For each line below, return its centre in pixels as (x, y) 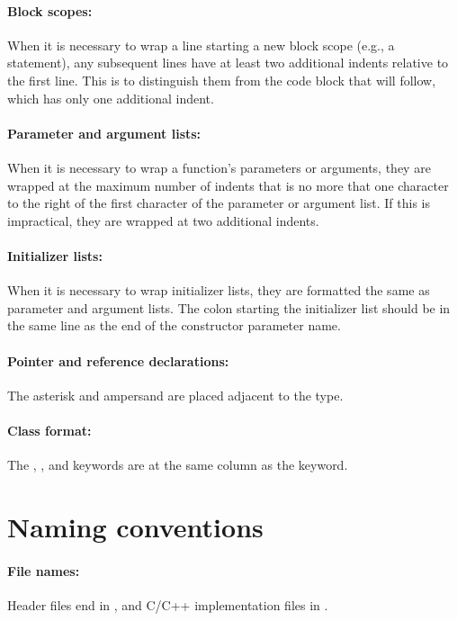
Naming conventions (135, 526)
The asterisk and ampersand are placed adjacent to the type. (175, 395)
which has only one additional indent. (111, 98)
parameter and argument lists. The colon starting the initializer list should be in (229, 307)
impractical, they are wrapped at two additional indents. (163, 220)
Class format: (49, 430)
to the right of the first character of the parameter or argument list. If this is (219, 203)
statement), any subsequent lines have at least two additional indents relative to (228, 63)
